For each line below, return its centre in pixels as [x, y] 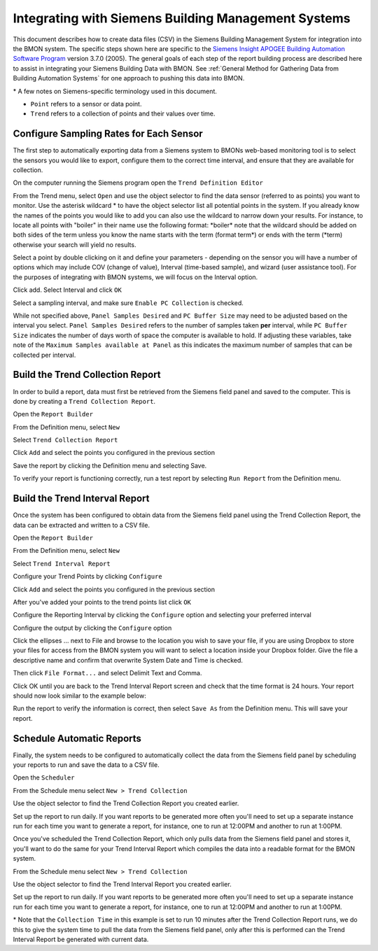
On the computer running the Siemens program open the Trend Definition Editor [138, 183]
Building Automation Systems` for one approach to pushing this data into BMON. [129, 78]
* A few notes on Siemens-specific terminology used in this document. [115, 91]
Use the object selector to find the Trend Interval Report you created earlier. [122, 884]
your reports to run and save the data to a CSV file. [86, 765]
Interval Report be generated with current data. [81, 939]
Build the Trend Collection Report [87, 375]
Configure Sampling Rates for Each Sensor [108, 134]
